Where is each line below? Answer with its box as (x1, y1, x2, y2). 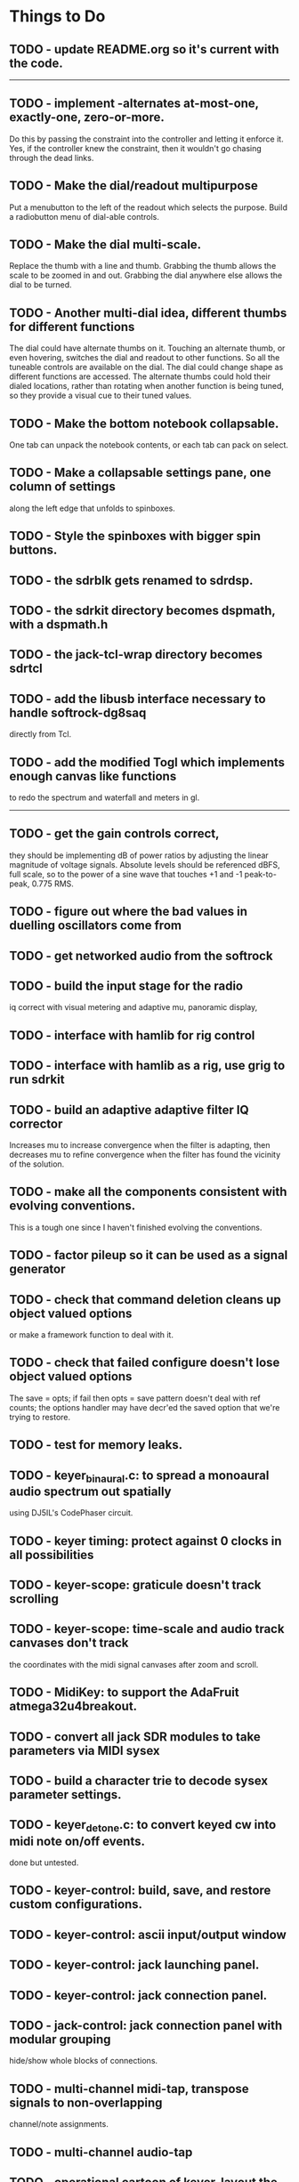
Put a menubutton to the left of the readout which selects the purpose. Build (9, 202, 287, 213)
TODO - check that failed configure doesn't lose (9, 1355, 280, 1370)
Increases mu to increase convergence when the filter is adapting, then (9, 1140, 271, 1151)
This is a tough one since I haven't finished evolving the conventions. (9, 1222, 263, 1232)
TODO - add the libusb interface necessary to (9, 691, 266, 707)
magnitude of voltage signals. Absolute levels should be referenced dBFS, (9, 859, 280, 869)
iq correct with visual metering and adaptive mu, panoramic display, (9, 1002, 258, 1013)
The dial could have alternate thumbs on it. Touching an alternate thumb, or (9, 343, 286, 353)
